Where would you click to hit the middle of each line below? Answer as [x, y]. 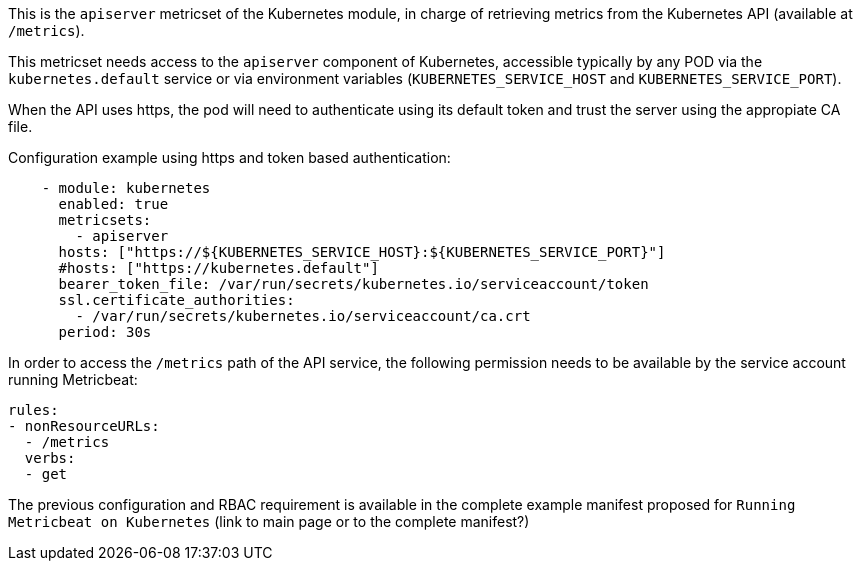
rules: [33, 410]
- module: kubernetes [126, 188]
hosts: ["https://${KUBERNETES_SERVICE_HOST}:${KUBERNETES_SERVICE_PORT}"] [362, 252]
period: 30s [105, 332]
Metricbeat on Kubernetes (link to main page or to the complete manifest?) [269, 521]
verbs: [50, 458]
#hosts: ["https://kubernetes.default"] [218, 268]
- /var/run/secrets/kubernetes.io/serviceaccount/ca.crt [303, 316]
